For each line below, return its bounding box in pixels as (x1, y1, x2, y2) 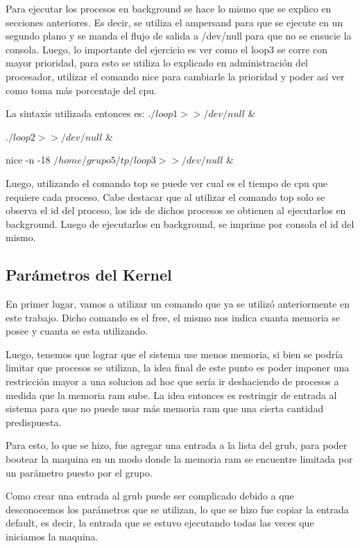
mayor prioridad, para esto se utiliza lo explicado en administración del (6, 55, 309, 70)
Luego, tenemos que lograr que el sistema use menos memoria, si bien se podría (6, 346, 343, 361)
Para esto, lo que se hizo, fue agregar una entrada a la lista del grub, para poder (6, 438, 348, 452)
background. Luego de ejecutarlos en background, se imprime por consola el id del (6, 216, 354, 231)
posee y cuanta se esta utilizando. (6, 324, 148, 338)
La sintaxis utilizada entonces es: (6, 106, 145, 121)
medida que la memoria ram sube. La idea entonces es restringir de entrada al (6, 387, 337, 402)
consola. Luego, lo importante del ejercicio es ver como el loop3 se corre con (6, 42, 328, 56)
